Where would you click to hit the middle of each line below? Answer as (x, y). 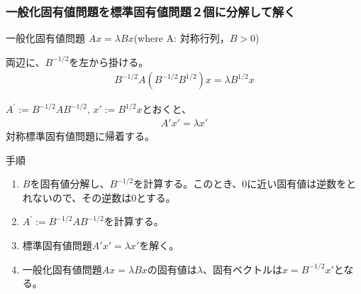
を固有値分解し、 (70, 184)
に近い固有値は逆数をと (302, 184)
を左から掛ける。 (109, 61)
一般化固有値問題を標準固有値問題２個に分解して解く (151, 11)
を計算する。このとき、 (188, 184)
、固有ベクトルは (242, 269)
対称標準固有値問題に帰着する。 (80, 136)
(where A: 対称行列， (182, 38)
